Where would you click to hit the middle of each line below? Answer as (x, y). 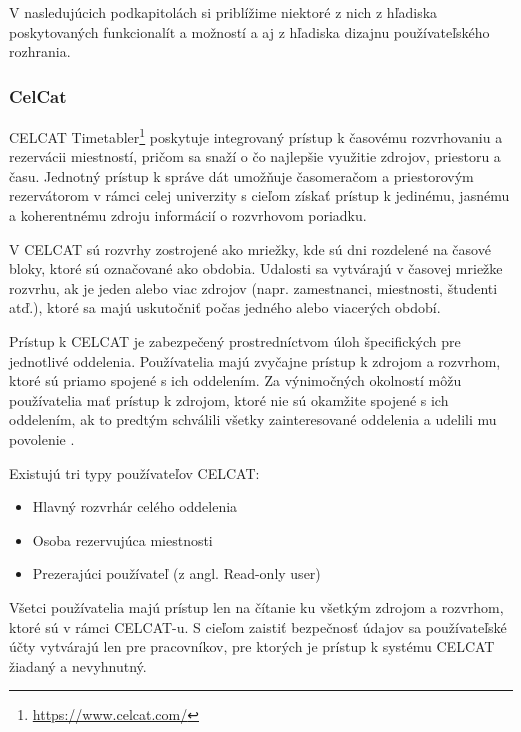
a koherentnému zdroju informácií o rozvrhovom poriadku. (188, 215)
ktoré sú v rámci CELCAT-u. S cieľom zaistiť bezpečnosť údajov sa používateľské (258, 626)
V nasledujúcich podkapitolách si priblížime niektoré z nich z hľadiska (223, 12)
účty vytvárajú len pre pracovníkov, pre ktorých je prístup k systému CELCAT (252, 646)
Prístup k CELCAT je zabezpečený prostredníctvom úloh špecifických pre (235, 341)
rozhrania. (40, 51)
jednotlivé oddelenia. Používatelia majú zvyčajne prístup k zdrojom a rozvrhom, (255, 360)
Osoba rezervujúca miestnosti (122, 539)
